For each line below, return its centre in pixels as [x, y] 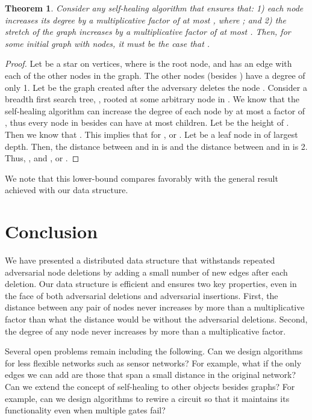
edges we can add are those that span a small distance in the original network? [151, 375]
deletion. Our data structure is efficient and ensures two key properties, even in [151, 284]
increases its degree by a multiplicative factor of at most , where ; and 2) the [145, 20]
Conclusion [51, 231]
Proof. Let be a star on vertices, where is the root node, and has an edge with [148, 63]
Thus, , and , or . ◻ [42, 158]
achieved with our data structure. [67, 190]
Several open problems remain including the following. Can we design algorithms [154, 351]
